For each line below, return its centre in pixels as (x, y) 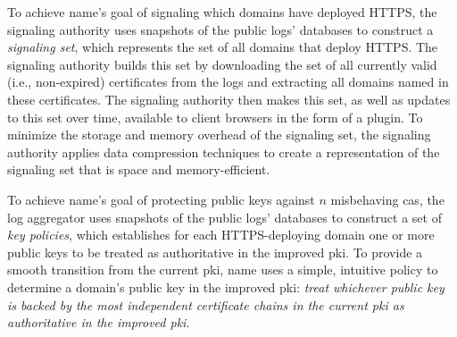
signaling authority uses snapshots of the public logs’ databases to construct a (220, 29)
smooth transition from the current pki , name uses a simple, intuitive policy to (223, 270)
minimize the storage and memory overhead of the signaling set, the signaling (219, 135)
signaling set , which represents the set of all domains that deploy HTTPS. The (223, 47)
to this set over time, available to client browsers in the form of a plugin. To (215, 117)
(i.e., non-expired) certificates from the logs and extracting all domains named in (228, 82)
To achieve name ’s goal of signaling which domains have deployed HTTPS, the (222, 12)
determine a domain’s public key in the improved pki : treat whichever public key (226, 286)
